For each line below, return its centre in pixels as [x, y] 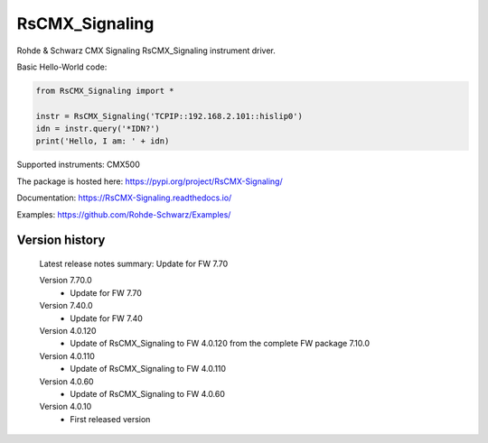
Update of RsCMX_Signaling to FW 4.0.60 [148, 393]
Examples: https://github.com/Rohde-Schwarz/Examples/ [124, 214]
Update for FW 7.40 [107, 318]
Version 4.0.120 [68, 331]
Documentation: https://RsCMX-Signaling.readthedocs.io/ [124, 198]
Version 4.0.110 [67, 355]
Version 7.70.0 [66, 281]
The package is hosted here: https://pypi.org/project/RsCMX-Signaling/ [150, 181]
